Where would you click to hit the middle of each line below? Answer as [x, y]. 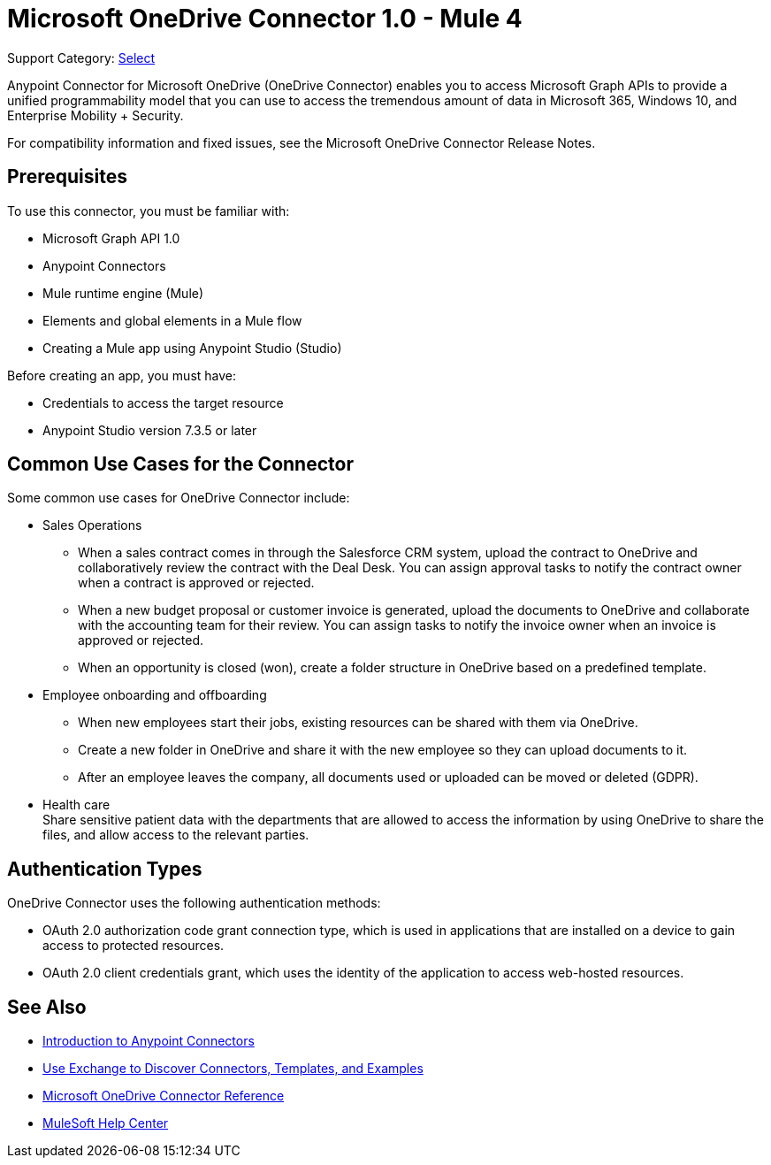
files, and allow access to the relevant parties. [176, 835]
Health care [76, 805]
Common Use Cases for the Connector [180, 464]
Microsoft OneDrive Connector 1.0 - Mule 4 [265, 19]
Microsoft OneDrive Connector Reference [164, 1096]
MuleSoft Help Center [106, 1123]
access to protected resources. [134, 946]
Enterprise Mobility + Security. [95, 115]
